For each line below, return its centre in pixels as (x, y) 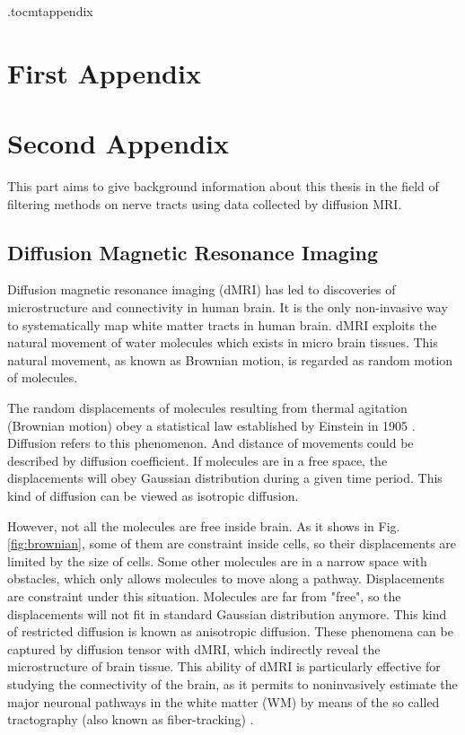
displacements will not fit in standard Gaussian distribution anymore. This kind (227, 613)
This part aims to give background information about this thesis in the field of (223, 186)
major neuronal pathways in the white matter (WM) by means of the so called (224, 701)
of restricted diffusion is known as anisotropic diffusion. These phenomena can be (230, 631)
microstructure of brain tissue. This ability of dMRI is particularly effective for (224, 666)
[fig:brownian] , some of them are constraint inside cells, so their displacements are (232, 543)
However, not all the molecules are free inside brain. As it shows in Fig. (204, 525)
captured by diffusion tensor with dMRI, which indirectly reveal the (194, 648)
